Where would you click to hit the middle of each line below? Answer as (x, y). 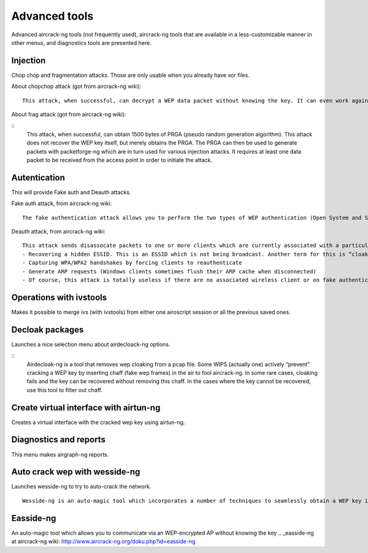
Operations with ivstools (59, 297)
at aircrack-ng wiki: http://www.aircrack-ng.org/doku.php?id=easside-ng (103, 541)
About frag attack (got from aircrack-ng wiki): (69, 114)
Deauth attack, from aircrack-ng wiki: (58, 232)
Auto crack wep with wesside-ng (76, 472)
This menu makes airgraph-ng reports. (60, 454)
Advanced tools (52, 16)
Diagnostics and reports (58, 440)
